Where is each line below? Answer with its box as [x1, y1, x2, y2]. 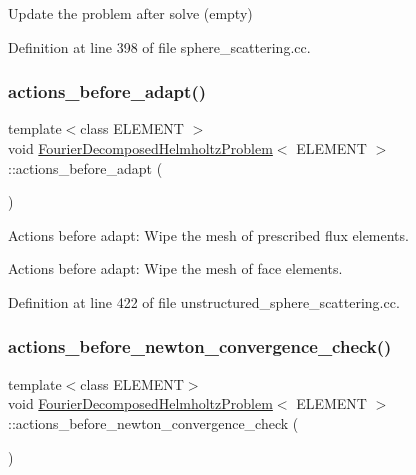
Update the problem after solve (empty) [8, 3, 253, 23]
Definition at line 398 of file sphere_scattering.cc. [8, 36, 311, 57]
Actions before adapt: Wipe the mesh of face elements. [8, 258, 343, 279]
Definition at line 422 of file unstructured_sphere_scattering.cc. [8, 291, 400, 312]
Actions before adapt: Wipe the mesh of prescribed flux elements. [8, 224, 409, 245]
